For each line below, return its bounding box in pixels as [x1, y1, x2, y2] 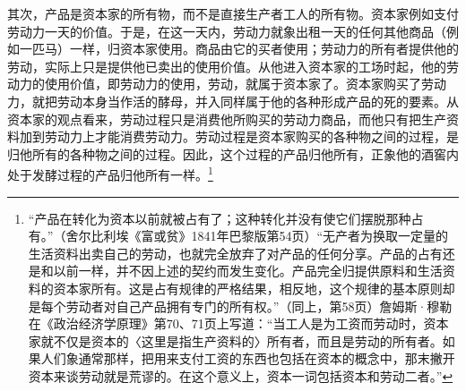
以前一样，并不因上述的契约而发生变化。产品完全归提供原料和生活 [53, 261, 443, 280]
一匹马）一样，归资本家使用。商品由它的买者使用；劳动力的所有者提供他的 [19, 39, 459, 58]
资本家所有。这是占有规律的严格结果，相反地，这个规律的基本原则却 [53, 278, 455, 297]
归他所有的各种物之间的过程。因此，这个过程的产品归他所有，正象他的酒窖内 [7, 144, 459, 163]
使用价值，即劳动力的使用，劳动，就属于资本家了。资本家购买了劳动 [44, 74, 446, 93]
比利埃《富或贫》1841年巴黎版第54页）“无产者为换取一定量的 [91, 226, 449, 245]
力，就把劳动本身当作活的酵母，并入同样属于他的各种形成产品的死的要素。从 [7, 91, 459, 110]
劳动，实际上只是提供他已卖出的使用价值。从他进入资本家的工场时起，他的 [7, 56, 446, 75]
